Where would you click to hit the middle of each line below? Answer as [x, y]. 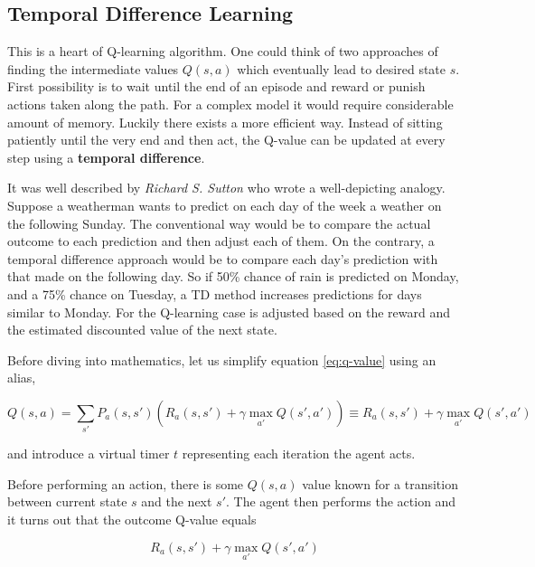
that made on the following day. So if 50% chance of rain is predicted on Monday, [233, 276]
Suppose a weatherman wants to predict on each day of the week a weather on [225, 205]
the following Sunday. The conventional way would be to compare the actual [219, 223]
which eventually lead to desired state [342, 68]
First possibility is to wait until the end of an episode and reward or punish [216, 86]
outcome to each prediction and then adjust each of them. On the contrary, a [221, 241]
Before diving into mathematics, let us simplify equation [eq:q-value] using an [222, 359]
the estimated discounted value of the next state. [142, 330]
